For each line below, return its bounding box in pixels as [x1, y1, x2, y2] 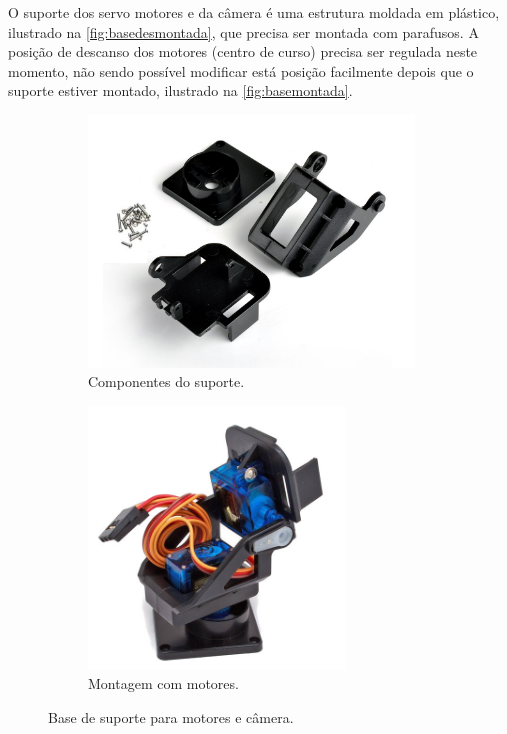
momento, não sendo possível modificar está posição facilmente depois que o [8, 60, 474, 81]
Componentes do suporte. [88, 371, 245, 392]
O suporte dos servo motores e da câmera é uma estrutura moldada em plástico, [8, 2, 500, 22]
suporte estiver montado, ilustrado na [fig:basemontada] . [8, 80, 353, 101]
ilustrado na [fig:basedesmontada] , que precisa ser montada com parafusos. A [8, 21, 479, 42]
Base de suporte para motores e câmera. [48, 706, 294, 727]
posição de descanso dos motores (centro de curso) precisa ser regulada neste [8, 41, 478, 62]
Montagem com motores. [88, 673, 239, 694]
